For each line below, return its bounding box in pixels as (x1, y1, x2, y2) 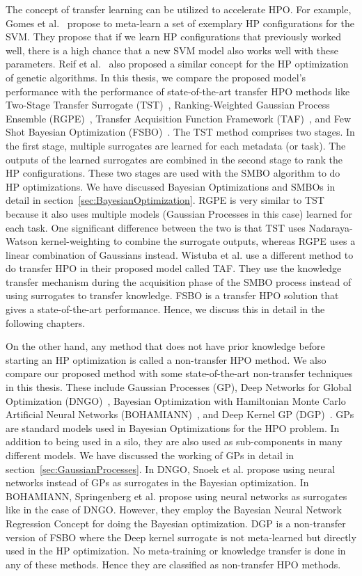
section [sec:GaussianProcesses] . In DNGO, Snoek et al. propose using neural (6, 461, 336, 476)
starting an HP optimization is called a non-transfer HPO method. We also (6, 352, 326, 367)
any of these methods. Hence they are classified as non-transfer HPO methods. (6, 557, 341, 571)
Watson (6, 234, 38, 248)
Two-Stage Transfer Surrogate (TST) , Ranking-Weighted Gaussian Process (6, 97, 330, 112)
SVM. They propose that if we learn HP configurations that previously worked (6, 29, 342, 44)
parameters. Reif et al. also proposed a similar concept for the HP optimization (6, 56, 349, 71)
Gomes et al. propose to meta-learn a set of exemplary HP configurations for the (6, 15, 354, 30)
